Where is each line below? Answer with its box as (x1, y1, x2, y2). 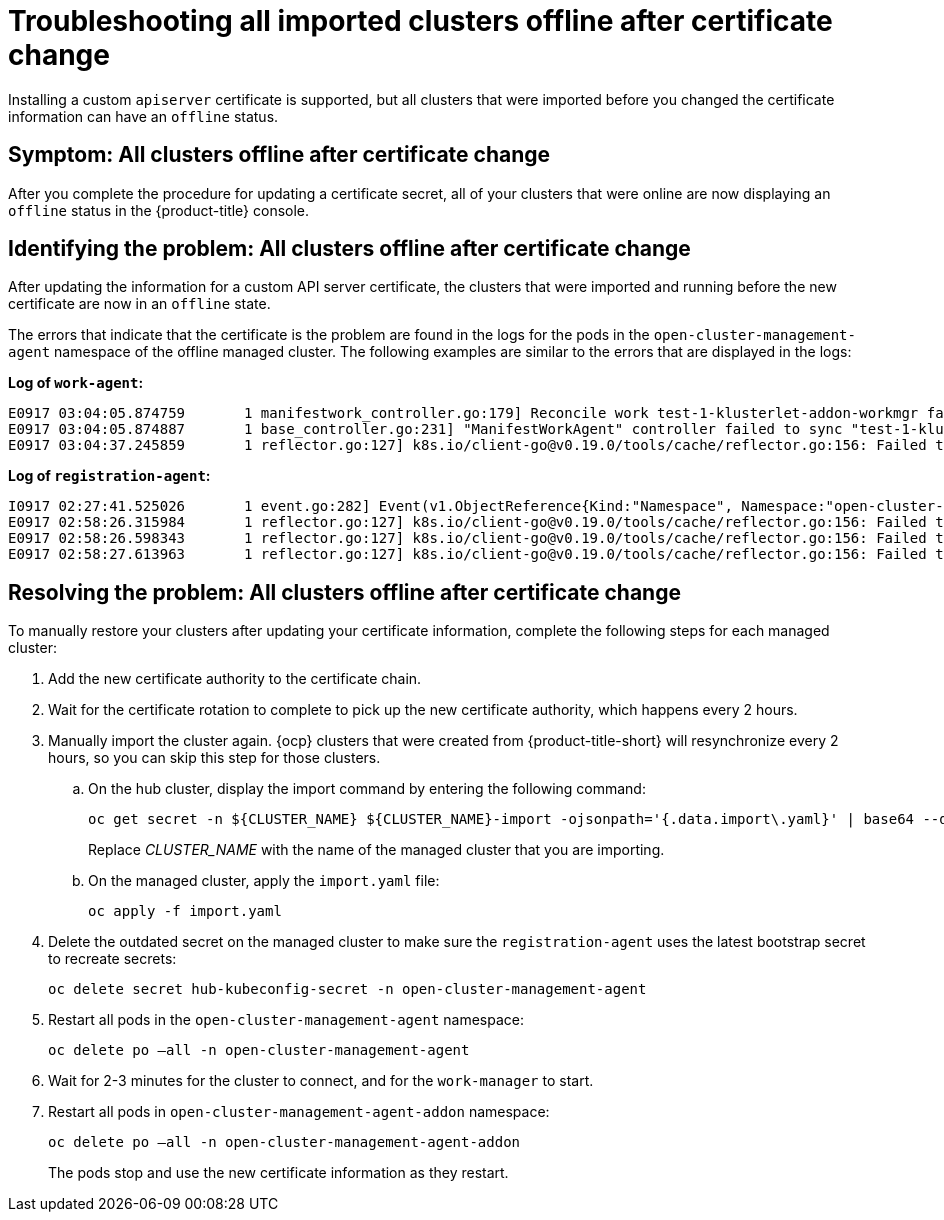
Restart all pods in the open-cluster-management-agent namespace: (48, 1011, 524, 1029)
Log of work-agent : (8, 374, 144, 392)
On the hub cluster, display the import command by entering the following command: (88, 780, 646, 798)
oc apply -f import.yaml (88, 903, 282, 920)
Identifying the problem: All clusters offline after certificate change (8, 236, 691, 262)
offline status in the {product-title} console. (8, 201, 310, 219)
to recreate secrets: (48, 950, 177, 968)
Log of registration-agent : (8, 467, 211, 485)
